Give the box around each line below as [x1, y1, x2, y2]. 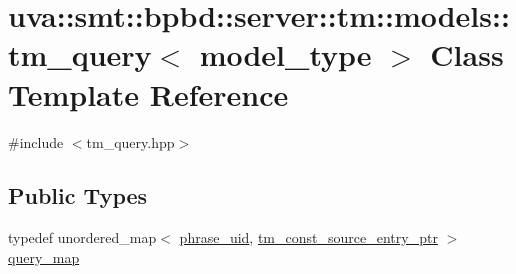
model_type [199, 34, 372, 75]
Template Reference [8, 73, 289, 114]
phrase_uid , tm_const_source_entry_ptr [179, 227, 438, 248]
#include [8, 131, 64, 152]
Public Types [8, 180, 148, 211]
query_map [8, 246, 80, 267]
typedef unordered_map [8, 227, 157, 248]
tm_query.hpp [86, 131, 175, 152]
